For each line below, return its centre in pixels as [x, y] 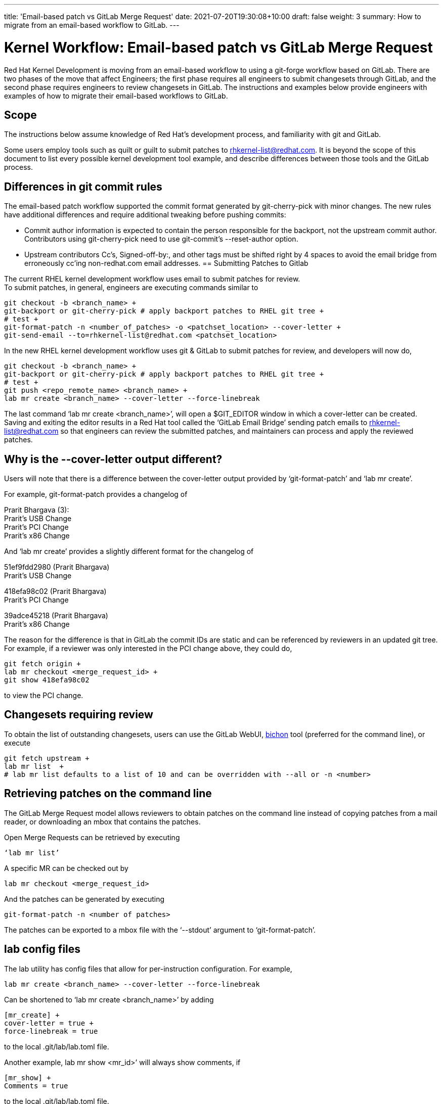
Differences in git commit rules [83, 187]
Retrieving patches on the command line [108, 794]
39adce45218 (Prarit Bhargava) [56, 616]
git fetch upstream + [47, 758]
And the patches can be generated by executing [84, 899]
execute [17, 743]
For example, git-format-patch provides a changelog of [96, 494]
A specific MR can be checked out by [66, 868]
